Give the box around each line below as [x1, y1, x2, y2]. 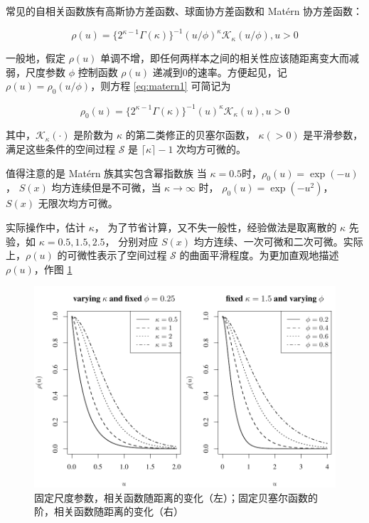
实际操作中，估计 [6, 219, 85, 234]
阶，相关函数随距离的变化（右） [34, 504, 183, 519]
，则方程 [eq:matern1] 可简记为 [90, 78, 231, 93]
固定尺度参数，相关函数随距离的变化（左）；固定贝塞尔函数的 [34, 490, 318, 504]
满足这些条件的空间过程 [6, 141, 115, 156]
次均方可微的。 [176, 141, 247, 156]
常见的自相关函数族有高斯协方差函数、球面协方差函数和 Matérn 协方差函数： [6, 4, 363, 18]
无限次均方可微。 [38, 196, 118, 211]
